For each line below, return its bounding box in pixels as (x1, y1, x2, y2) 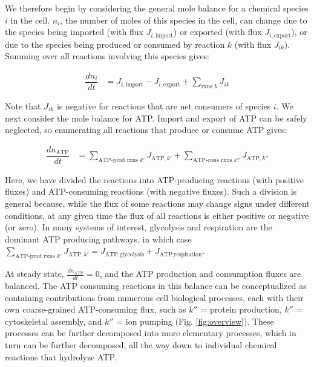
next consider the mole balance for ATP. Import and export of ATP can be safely (5, 111, 307, 124)
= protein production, (200, 303, 282, 316)
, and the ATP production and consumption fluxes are (99, 267, 301, 280)
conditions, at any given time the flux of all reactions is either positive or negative (5, 209, 309, 221)
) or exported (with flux (173, 25, 262, 38)
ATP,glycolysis (105, 251, 145, 258)
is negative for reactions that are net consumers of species (56, 99, 271, 112)
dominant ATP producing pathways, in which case (5, 232, 192, 245)
